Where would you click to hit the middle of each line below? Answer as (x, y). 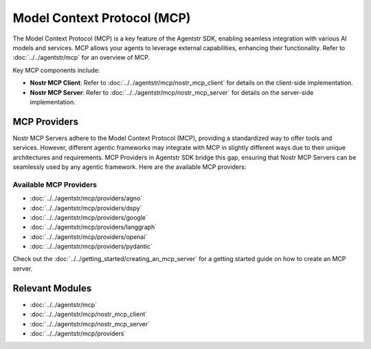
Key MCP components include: (56, 70)
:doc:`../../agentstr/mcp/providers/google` (89, 217)
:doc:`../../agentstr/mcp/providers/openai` (89, 236)
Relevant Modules (52, 288)
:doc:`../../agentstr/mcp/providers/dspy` (86, 208)
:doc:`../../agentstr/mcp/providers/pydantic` (91, 247)
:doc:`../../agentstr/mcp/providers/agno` (86, 199)
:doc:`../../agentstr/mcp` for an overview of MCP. (81, 58)
